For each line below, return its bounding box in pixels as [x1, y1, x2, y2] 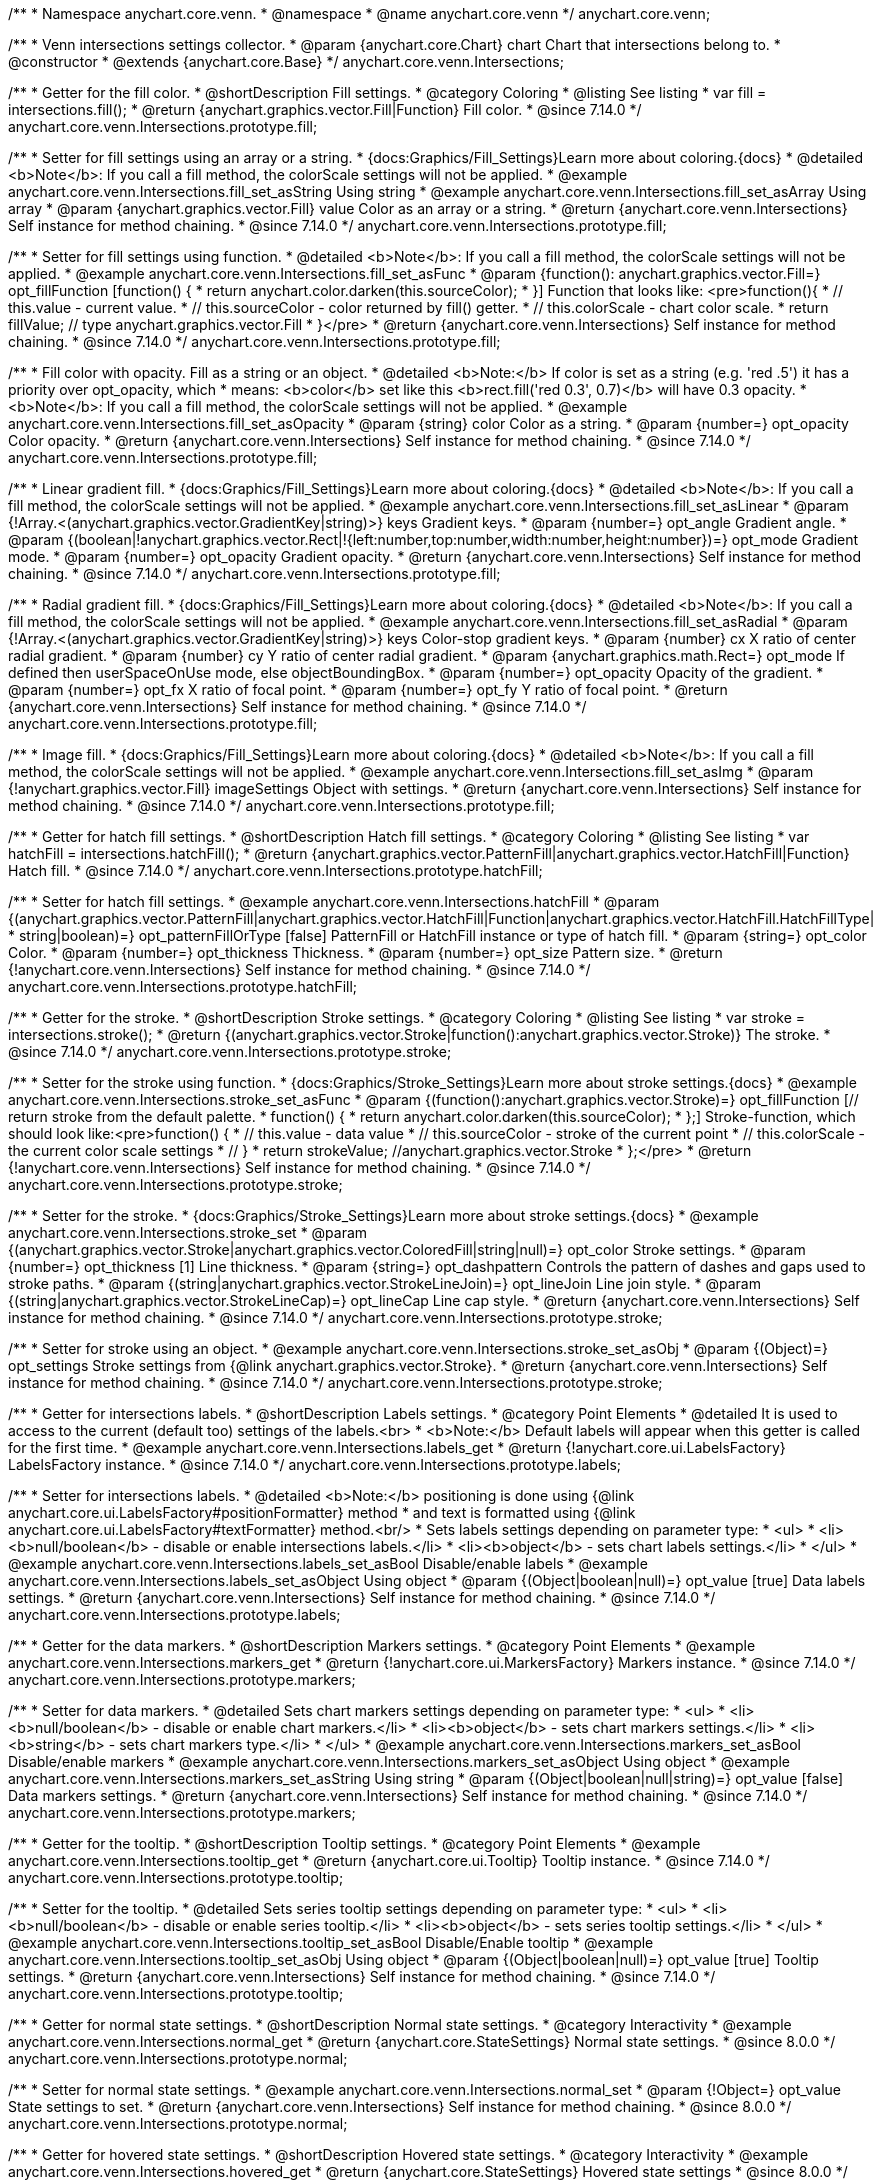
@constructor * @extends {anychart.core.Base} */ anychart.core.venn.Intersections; [8, 53, 564, 70]
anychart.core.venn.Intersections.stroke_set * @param [8, 1224, 368, 1241]
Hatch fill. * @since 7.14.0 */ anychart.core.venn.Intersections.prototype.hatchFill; [8, 862, 543, 879]
